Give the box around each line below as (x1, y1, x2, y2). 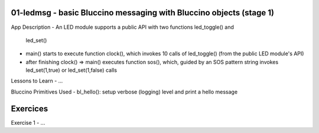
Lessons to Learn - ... (11, 77, 63, 85)
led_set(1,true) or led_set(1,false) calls (25, 66, 118, 74)
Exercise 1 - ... (11, 119, 45, 126)
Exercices (11, 104, 48, 114)
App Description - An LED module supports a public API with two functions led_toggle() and (11, 24, 235, 31)
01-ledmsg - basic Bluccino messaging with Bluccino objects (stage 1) (11, 8, 275, 18)
